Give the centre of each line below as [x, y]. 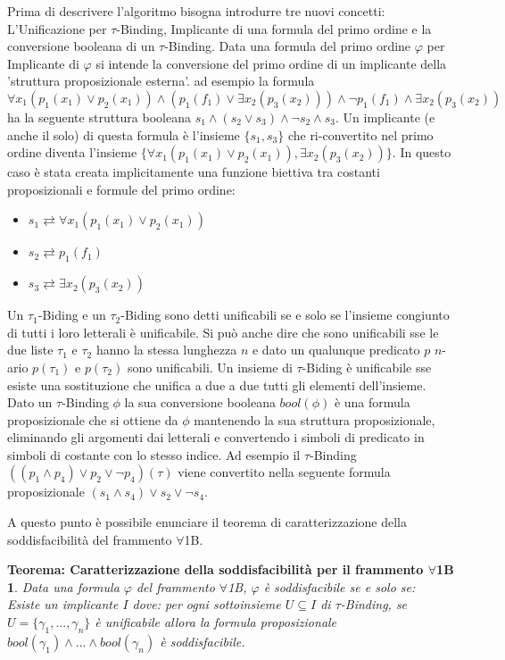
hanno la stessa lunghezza [166, 350]
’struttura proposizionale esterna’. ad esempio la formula [161, 81]
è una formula [372, 402]
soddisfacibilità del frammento [90, 539]
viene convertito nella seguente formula [284, 472]
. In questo [422, 152]
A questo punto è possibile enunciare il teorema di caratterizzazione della [207, 522]
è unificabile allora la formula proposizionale [216, 622]
